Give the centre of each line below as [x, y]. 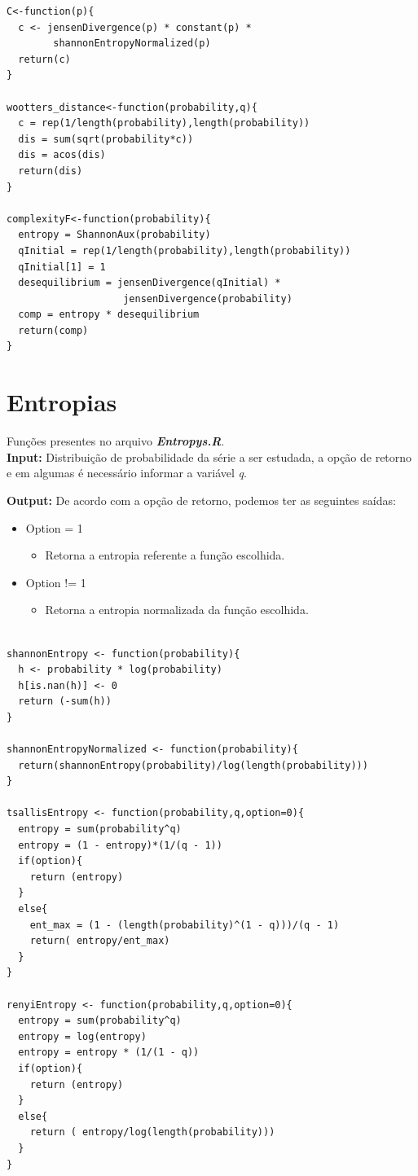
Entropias [62, 402]
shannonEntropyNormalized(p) [132, 44]
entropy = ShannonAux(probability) [114, 235]
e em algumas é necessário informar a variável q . [127, 473]
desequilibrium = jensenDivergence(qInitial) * [150, 283]
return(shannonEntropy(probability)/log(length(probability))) [193, 765]
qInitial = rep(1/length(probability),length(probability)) [185, 250]
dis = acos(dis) [62, 155]
